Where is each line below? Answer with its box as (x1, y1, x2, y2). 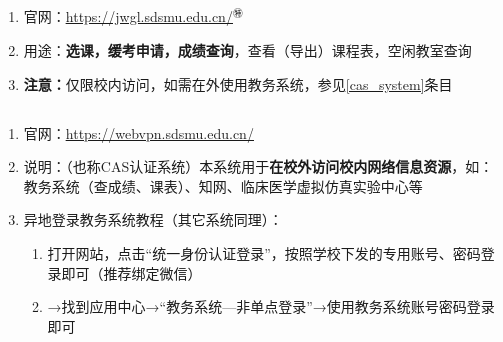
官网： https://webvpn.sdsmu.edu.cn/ (23, 122, 254, 143)
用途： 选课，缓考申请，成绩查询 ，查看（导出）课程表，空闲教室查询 (23, 39, 472, 60)
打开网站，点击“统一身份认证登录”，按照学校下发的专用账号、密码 (47, 242, 481, 263)
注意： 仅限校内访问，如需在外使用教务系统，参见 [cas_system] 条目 (23, 73, 453, 94)
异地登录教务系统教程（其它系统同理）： (23, 209, 283, 230)
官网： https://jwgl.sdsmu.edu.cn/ (23, 6, 233, 27)
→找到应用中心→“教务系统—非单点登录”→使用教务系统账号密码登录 (47, 296, 495, 317)
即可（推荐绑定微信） (61, 262, 202, 283)
